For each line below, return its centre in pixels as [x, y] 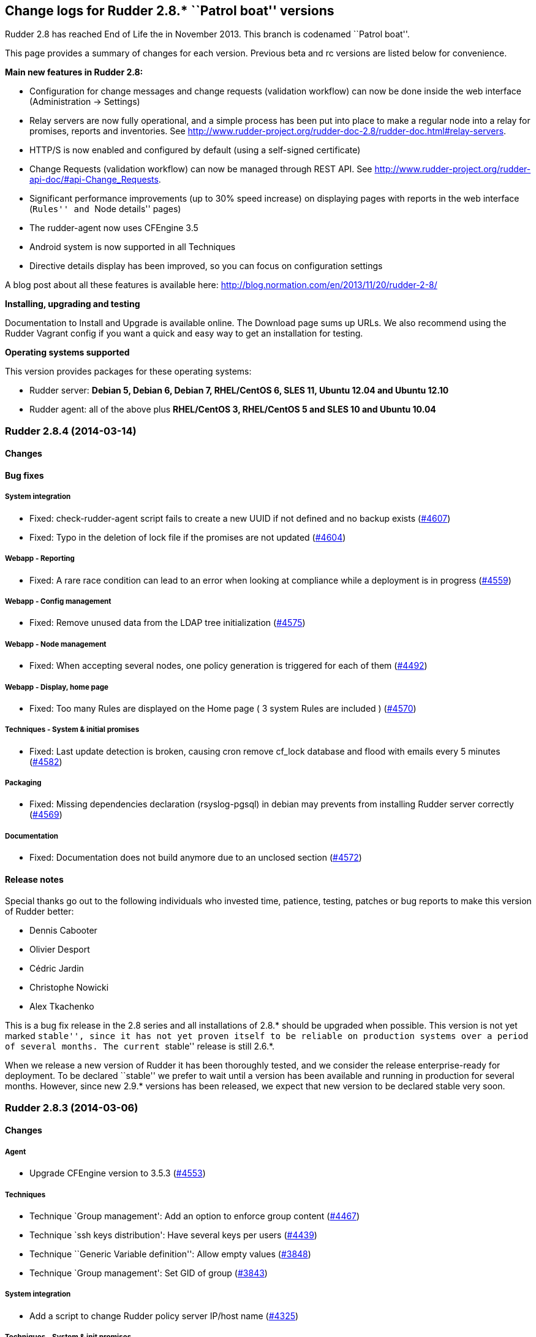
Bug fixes [25, 476]
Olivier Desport [60, 950]
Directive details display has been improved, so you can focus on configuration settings [206, 266]
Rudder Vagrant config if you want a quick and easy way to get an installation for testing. [184, 333]
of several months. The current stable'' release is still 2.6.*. [140, 1046]
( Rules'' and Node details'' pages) [105, 209]
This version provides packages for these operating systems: [128, 371]
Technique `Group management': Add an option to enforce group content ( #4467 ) [195, 1216]
